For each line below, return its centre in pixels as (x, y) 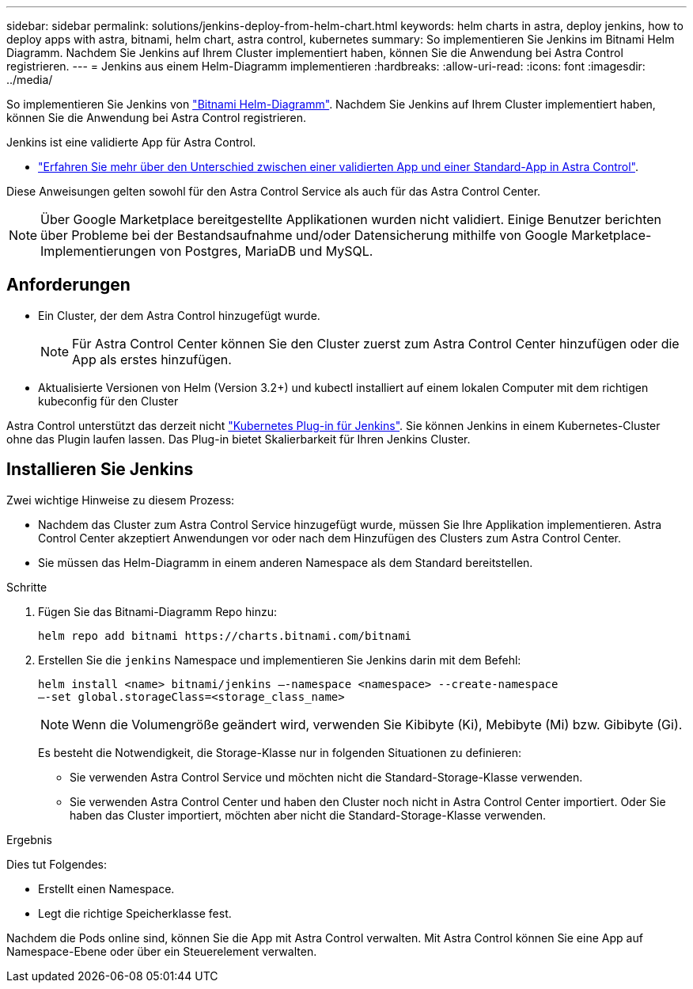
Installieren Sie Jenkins (100, 470)
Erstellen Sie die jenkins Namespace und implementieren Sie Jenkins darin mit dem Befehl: (280, 660)
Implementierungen (98, 251)
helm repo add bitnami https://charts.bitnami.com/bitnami (225, 635)
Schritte (27, 587)
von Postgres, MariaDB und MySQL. (266, 251)
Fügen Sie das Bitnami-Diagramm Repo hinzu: (158, 611)
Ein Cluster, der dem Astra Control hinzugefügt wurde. (179, 315)
